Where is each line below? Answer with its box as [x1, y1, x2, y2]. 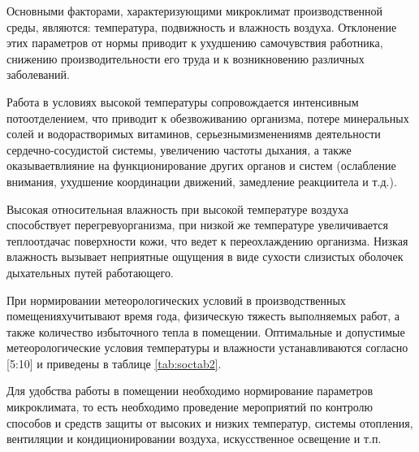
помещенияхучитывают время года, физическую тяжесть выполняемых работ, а [6, 307, 400, 324]
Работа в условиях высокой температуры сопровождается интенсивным [6, 93, 359, 110]
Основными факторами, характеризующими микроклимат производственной [6, 2, 383, 19]
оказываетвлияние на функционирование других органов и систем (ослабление [6, 157, 396, 174]
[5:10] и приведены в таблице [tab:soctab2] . [6, 354, 222, 372]
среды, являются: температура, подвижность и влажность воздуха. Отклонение [6, 18, 397, 35]
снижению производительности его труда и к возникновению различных [6, 50, 365, 67]
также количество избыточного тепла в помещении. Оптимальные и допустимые [6, 323, 405, 340]
